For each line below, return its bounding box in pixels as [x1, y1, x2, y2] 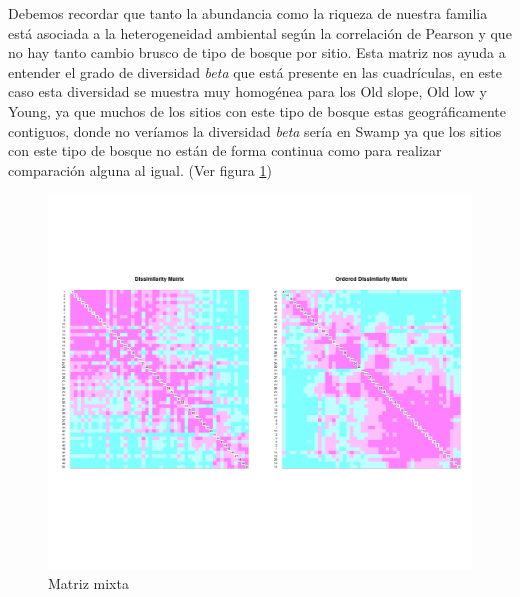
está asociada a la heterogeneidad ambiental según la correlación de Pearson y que [8, 22, 512, 43]
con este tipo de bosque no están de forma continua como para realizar [8, 140, 442, 161]
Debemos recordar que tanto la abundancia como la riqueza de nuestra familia [8, 3, 488, 23]
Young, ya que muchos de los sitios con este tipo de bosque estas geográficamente [8, 100, 506, 121]
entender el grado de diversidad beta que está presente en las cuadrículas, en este [8, 61, 502, 82]
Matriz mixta [48, 573, 129, 594]
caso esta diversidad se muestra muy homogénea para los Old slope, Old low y [8, 81, 487, 102]
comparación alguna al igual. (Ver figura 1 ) [8, 159, 272, 180]
